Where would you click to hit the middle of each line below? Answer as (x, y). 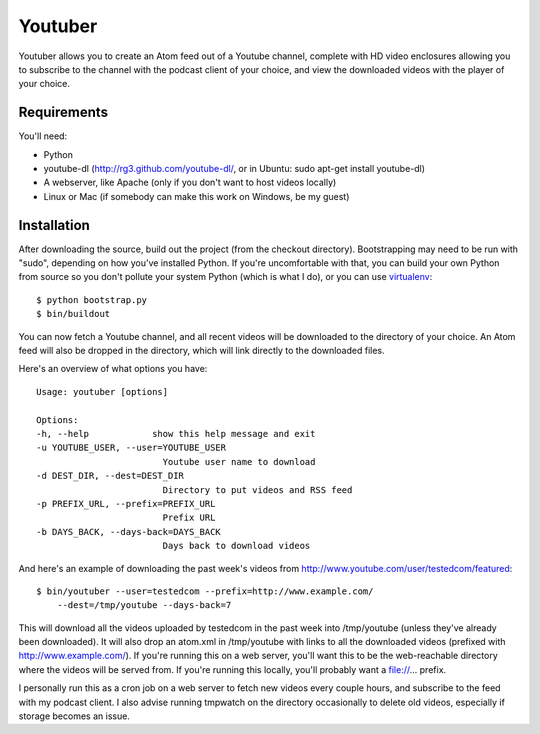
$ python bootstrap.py (92, 299)
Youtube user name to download (239, 461)
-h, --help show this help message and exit (176, 433)
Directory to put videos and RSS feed (257, 489)
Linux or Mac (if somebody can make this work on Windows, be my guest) (196, 196)
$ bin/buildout (73, 314)
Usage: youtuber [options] (102, 391)
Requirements (63, 112)
